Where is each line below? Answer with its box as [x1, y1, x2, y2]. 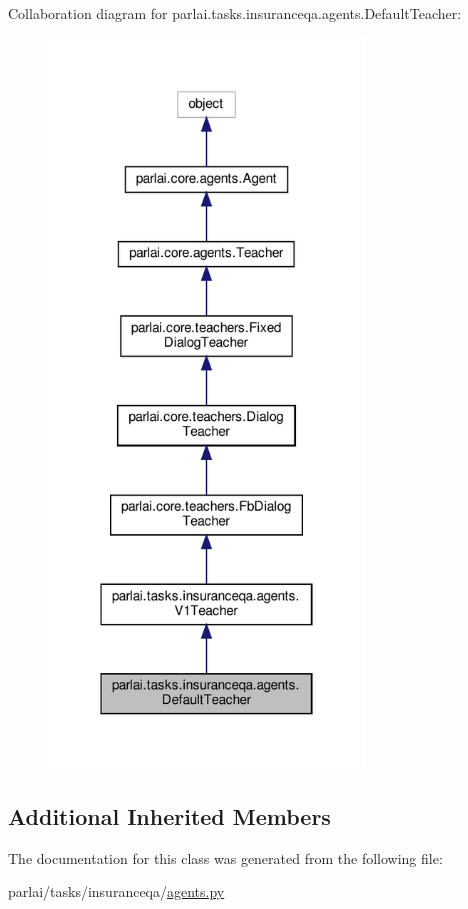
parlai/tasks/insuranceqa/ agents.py [8, 881, 225, 902]
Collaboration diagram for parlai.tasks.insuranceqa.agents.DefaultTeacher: [8, 3, 462, 23]
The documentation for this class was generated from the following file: [8, 847, 443, 868]
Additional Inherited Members [8, 800, 331, 831]
